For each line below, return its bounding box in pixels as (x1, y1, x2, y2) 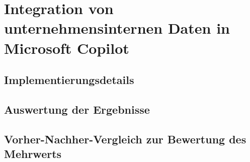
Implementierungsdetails (4, 72, 134, 88)
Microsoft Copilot (4, 37, 129, 58)
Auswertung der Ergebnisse (4, 101, 150, 117)
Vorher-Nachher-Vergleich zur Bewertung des (4, 131, 246, 146)
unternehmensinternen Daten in (4, 18, 230, 38)
